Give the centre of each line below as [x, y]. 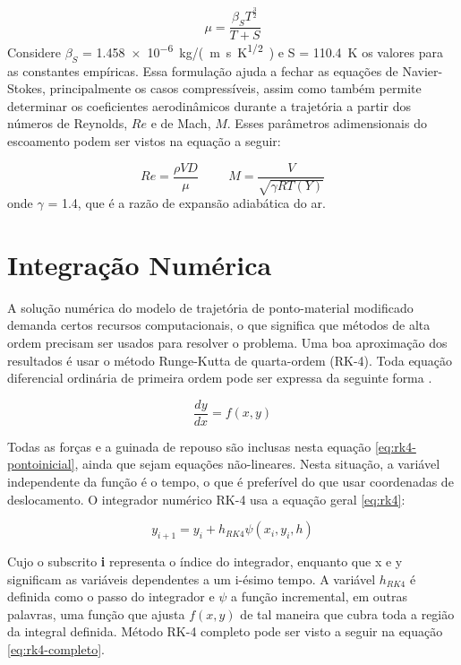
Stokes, [26, 88]
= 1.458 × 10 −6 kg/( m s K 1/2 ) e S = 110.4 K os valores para [263, 51]
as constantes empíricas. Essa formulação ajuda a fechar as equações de [203, 70]
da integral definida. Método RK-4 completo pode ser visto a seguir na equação [225, 631]
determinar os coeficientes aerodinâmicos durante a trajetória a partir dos [209, 105]
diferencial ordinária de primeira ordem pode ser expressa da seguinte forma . [220, 378]
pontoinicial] [41, 464]
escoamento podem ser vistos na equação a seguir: [144, 141]
